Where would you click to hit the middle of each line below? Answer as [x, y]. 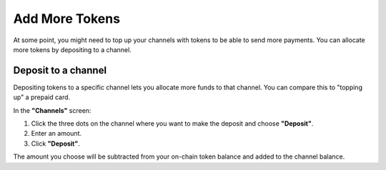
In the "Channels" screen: [52, 110]
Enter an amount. [56, 134]
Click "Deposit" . [55, 144]
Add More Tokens [67, 19]
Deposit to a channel [60, 70]
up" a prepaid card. [42, 97]
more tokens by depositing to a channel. [72, 49]
